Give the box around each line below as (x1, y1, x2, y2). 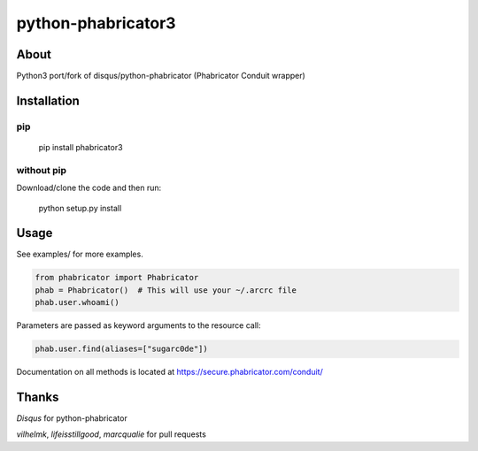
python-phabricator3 (16, 13, 176, 33)
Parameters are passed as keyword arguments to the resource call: (16, 320, 261, 331)
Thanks (16, 390, 59, 404)
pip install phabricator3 (38, 142, 123, 153)
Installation (16, 93, 80, 108)
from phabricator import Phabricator (35, 272, 199, 283)
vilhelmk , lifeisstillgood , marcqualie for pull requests (16, 429, 207, 440)
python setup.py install (38, 203, 122, 213)
